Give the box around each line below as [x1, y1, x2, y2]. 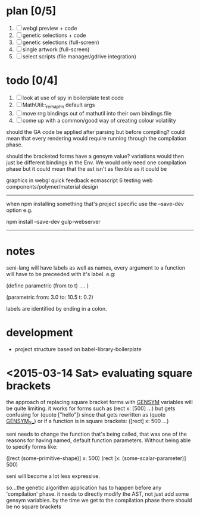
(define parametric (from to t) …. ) [6, 282, 89, 289]
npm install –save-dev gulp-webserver [6, 218, 101, 225]
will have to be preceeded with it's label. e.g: [6, 270, 116, 277]
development [6, 326, 73, 339]
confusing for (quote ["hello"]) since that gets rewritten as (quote [6, 411, 166, 418]
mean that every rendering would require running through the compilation [6, 135, 187, 142]
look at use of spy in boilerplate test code [22, 94, 124, 101]
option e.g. [6, 207, 33, 214]
